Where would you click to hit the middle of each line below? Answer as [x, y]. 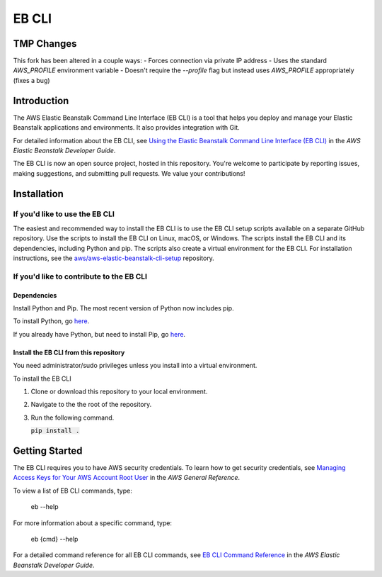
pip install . [55, 431]
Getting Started [48, 450]
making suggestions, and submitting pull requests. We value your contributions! [129, 173]
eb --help [45, 507]
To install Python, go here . [51, 321]
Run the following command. [73, 418]
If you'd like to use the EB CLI [64, 214]
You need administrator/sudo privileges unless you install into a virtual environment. [135, 366]
